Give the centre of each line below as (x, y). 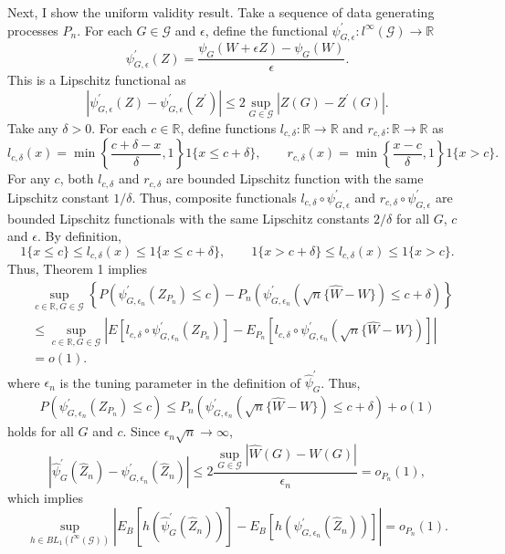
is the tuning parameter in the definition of (180, 382)
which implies (45, 498)
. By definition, (79, 236)
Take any (33, 128)
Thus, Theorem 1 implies (78, 269)
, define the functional (266, 30)
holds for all (41, 431)
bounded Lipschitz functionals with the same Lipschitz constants (189, 218)
